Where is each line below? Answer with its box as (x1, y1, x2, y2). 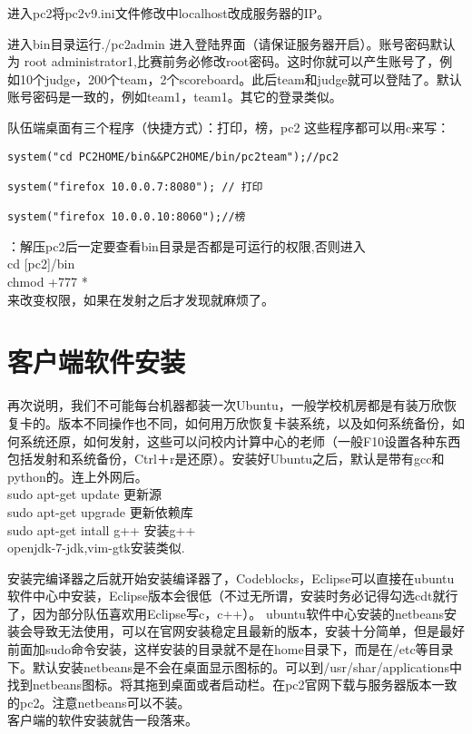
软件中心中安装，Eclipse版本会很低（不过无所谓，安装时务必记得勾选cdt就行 (7, 586, 458, 605)
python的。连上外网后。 (7, 466, 148, 485)
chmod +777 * (7, 272, 88, 291)
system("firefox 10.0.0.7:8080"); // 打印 (7, 180, 263, 193)
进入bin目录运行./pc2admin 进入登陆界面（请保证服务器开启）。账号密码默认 (7, 34, 456, 53)
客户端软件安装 (7, 343, 186, 380)
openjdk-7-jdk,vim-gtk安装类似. (7, 538, 185, 557)
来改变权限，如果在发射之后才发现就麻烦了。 (7, 289, 274, 308)
